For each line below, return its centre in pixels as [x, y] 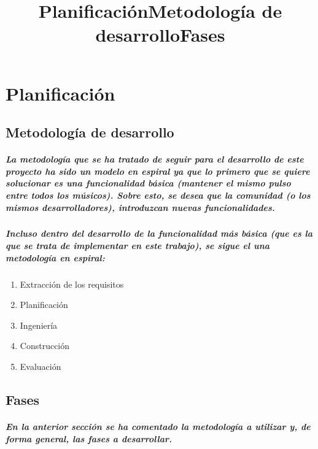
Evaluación [41, 366]
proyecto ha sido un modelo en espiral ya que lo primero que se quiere [158, 171]
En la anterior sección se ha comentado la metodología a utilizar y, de [158, 426]
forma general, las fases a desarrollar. [89, 438]
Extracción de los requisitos [72, 284]
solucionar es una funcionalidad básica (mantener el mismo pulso [148, 183]
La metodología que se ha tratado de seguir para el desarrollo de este [155, 159]
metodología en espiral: [55, 257]
